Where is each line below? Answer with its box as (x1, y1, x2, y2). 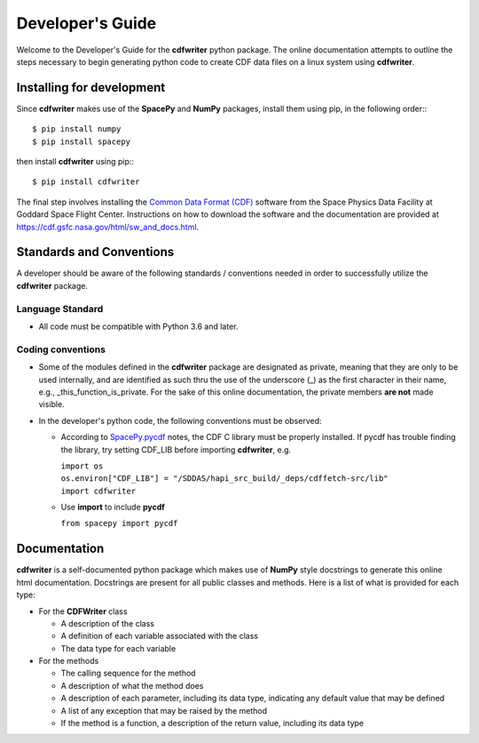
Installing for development (16, 80, 166, 95)
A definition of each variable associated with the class (60, 631, 259, 642)
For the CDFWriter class (38, 605, 128, 617)
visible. (38, 399, 66, 410)
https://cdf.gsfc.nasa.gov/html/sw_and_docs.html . (16, 221, 200, 232)
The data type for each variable (60, 643, 177, 653)
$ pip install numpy (32, 124, 122, 134)
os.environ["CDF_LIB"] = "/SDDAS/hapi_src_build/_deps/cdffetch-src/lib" (60, 474, 389, 483)
